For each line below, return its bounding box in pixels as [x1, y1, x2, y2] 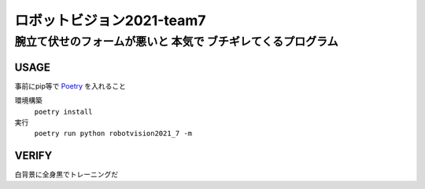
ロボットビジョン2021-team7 [14, 12, 206, 29]
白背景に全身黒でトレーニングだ [14, 169, 118, 180]
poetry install [34, 107, 94, 116]
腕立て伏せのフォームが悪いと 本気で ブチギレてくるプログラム [14, 35, 338, 49]
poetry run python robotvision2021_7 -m [34, 129, 193, 138]
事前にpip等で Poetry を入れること [14, 81, 126, 90]
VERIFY [14, 149, 53, 162]
